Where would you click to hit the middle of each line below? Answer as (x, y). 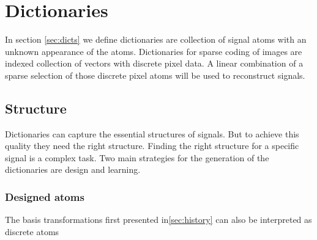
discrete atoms (32, 231)
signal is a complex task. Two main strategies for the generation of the (137, 157)
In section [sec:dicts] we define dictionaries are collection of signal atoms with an (156, 39)
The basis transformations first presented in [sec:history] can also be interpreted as (158, 220)
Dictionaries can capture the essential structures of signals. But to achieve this (152, 133)
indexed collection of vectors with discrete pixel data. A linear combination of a (154, 63)
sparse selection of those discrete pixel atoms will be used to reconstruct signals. (155, 75)
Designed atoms (45, 197)
